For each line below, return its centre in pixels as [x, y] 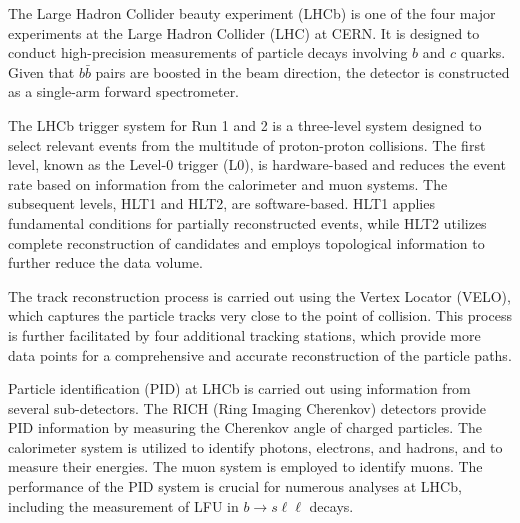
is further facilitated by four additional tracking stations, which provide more [244, 334]
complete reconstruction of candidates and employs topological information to [246, 242]
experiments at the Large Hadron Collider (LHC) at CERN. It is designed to [244, 32]
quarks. [483, 52]
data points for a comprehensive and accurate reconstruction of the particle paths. [260, 354]
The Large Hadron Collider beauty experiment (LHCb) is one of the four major [252, 13]
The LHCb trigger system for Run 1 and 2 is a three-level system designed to [245, 124]
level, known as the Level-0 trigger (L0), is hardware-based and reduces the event [257, 164]
